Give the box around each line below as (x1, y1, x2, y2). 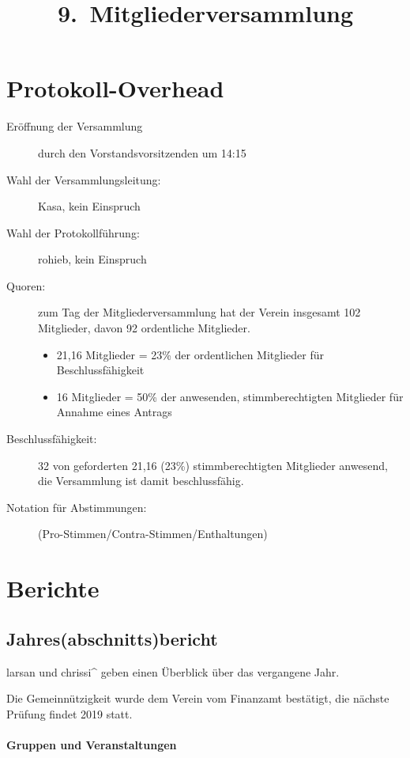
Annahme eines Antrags (56, 404, 172, 420)
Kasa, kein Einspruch (38, 198, 141, 214)
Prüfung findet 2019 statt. (6, 705, 133, 722)
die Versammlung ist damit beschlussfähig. (38, 472, 244, 489)
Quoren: (6, 277, 46, 294)
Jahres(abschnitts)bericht (6, 626, 218, 650)
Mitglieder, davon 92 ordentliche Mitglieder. (38, 320, 250, 336)
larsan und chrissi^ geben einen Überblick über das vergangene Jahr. (6, 663, 340, 680)
